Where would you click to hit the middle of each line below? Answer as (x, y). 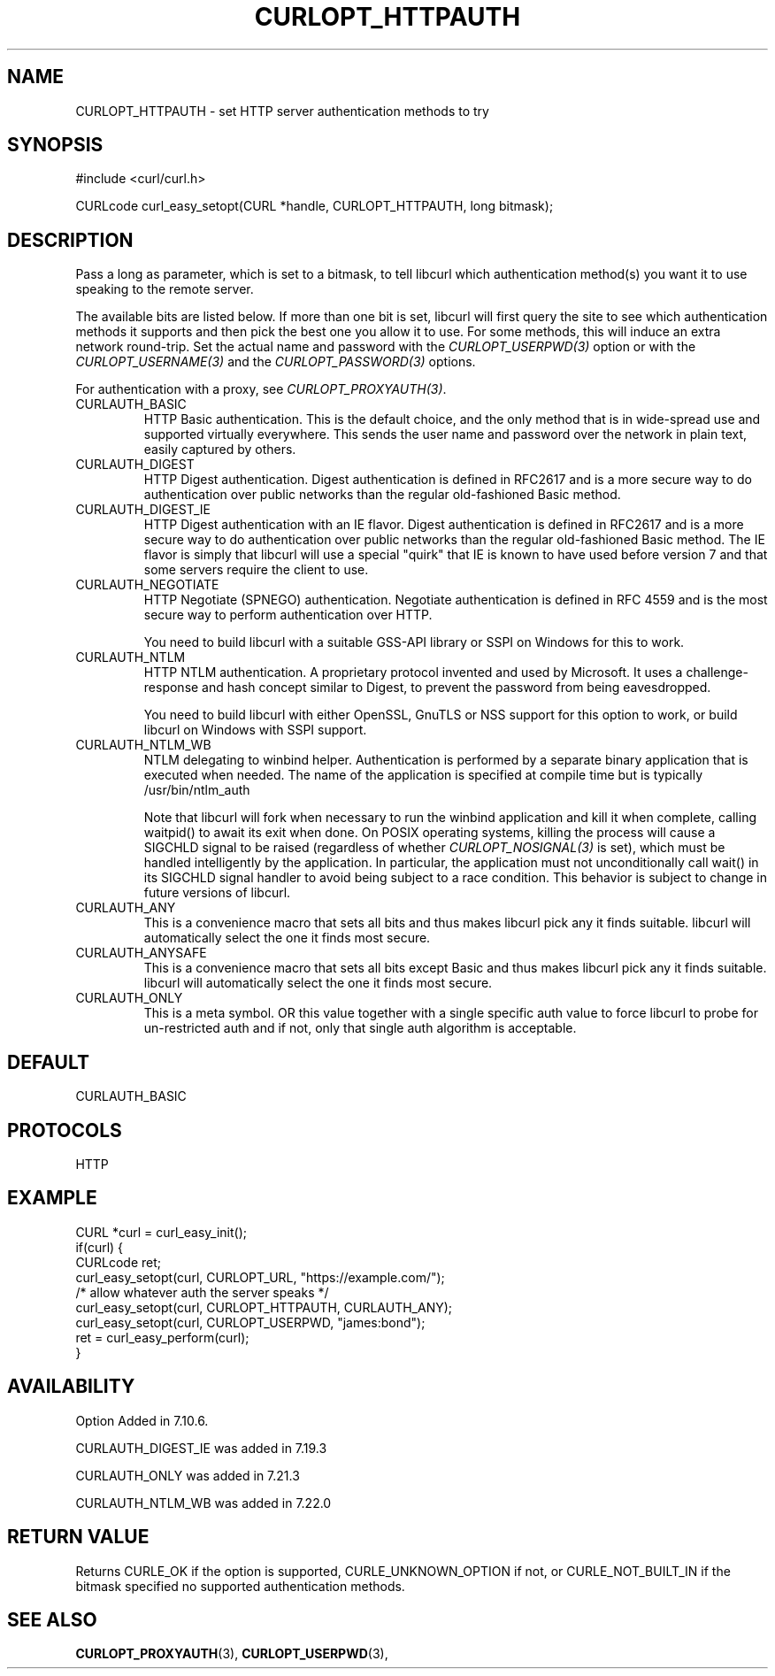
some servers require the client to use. (256, 570)
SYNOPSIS (55, 145)
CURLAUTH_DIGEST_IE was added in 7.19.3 (201, 1448)
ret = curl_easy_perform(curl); (162, 1337)
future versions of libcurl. (217, 893)
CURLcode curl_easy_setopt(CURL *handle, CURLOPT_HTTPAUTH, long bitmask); (315, 206)
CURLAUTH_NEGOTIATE (147, 585)
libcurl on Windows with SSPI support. (255, 730)
